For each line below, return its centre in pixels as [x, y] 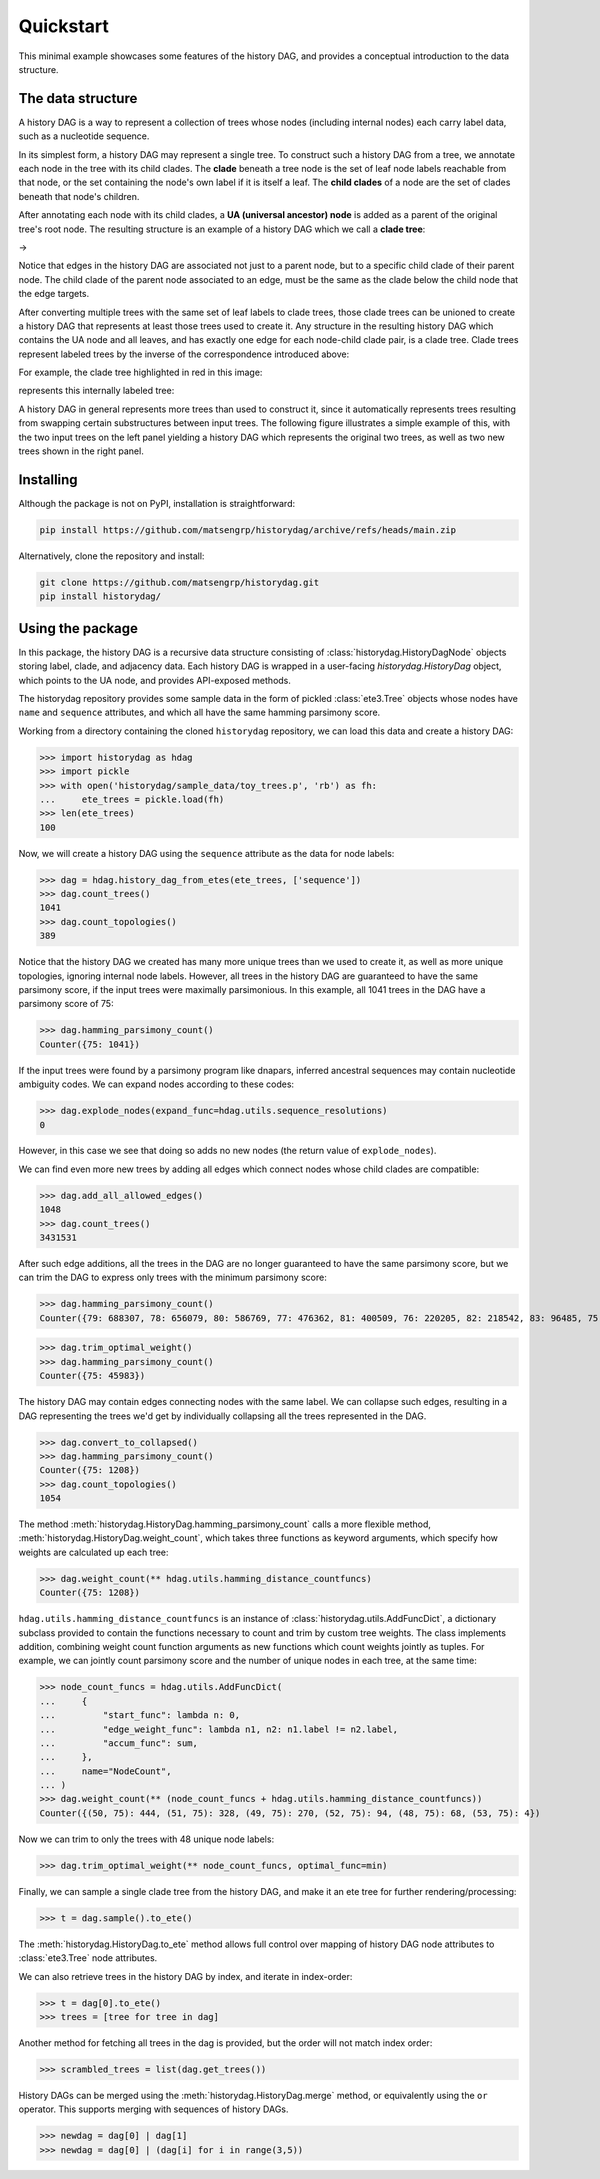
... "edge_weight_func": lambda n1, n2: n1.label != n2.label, [219, 1729]
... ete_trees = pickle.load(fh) [132, 799]
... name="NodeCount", [105, 1771]
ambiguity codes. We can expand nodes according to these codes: [156, 1084]
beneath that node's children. [79, 196]
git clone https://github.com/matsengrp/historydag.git [179, 582]
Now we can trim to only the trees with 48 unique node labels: [146, 1839]
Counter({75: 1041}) [89, 1044]
